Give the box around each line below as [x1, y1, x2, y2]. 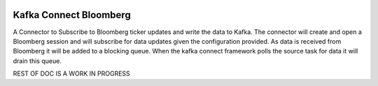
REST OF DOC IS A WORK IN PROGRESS [13, 69, 131, 78]
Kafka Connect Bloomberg [13, 9, 131, 21]
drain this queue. [13, 56, 62, 65]
